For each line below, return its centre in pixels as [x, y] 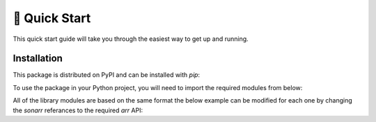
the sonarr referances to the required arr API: [78, 110]
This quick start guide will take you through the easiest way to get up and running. [131, 39]
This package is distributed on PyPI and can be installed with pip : [107, 75]
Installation [38, 59]
